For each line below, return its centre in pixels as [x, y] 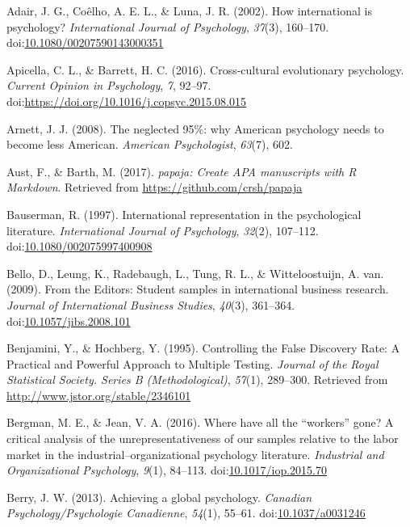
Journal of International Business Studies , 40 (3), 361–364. [151, 304]
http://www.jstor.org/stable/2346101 [99, 395]
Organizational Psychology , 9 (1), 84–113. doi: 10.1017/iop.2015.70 [167, 470]
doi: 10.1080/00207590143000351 [85, 42]
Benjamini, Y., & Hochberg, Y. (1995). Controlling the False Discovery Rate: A [203, 348]
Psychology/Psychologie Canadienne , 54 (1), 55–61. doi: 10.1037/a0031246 [186, 513]
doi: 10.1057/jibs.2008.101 [69, 320]
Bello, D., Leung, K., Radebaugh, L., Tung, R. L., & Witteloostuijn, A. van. [195, 273]
